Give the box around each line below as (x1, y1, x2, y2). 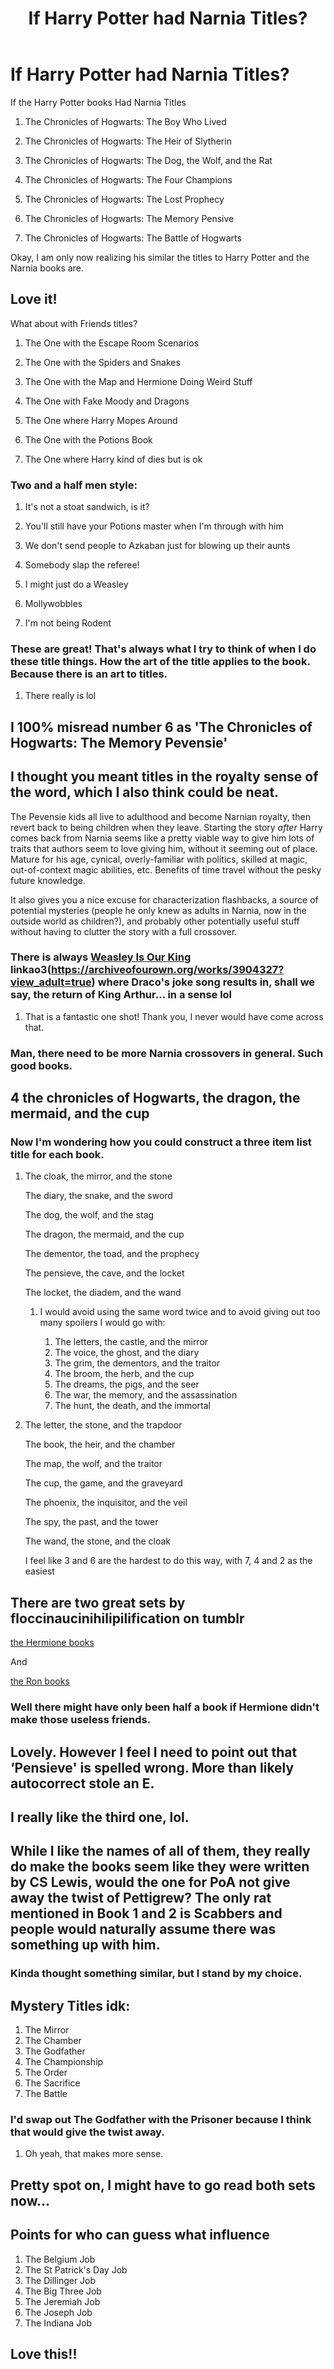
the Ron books (10, 1675, 70, 1687)
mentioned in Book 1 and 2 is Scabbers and (10, 1905, 283, 1922)
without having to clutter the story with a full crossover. (10, 925, 238, 937)
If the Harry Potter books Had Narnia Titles (10, 96, 187, 108)
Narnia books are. (10, 262, 84, 274)
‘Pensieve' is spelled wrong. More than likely (10, 1759, 295, 1776)
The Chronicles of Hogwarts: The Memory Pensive (24, 212, 235, 224)
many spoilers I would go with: (39, 1317, 166, 1329)
